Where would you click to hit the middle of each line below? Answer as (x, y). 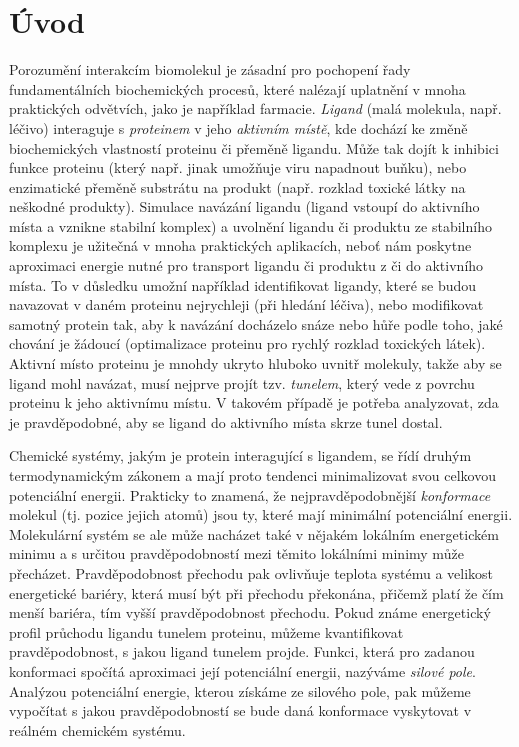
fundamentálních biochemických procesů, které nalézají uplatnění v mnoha (237, 88)
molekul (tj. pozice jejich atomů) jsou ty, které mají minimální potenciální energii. (261, 514)
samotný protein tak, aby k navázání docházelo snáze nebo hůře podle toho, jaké (256, 323)
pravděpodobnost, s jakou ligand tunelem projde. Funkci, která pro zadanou (242, 651)
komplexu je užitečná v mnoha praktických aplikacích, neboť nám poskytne (240, 245)
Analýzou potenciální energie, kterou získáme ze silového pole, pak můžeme (240, 690)
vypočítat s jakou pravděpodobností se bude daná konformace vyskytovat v (240, 710)
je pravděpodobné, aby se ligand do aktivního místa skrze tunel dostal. (226, 421)
